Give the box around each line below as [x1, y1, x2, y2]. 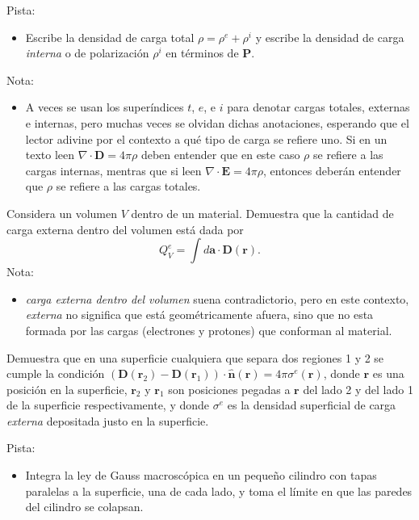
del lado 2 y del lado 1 [303, 380, 413, 397]
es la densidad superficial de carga [227, 396, 396, 413]
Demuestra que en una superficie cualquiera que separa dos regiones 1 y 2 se [6, 349, 384, 366]
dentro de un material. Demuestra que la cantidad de [131, 204, 394, 221]
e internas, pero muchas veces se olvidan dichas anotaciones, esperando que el [25, 114, 409, 131]
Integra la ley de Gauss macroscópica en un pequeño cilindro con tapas [25, 467, 377, 484]
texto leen [25, 146, 75, 163]
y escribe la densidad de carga [255, 28, 404, 45]
